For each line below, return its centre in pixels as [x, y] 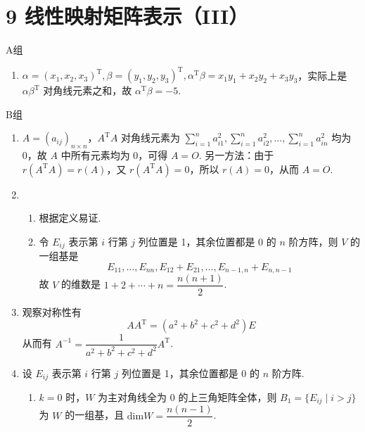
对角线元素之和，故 [88, 90]
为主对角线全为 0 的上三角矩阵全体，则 [187, 397]
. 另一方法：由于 [236, 155]
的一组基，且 [95, 415]
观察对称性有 [52, 311]
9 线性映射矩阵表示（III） [127, 16]
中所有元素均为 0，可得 [114, 155]
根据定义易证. [70, 218]
